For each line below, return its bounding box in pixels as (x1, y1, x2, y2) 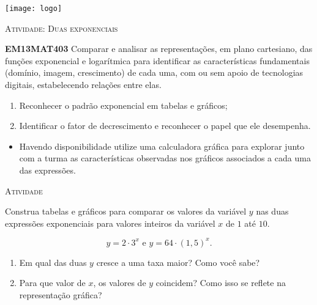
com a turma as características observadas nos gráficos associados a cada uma (19, 152, 311, 164)
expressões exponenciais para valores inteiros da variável (5, 216, 215, 229)
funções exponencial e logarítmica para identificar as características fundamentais (5, 54, 310, 67)
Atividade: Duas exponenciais (5, 21, 118, 34)
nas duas (256, 205, 289, 218)
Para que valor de (19, 276, 86, 289)
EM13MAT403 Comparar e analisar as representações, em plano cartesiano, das (5, 42, 313, 55)
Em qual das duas (19, 255, 87, 268)
